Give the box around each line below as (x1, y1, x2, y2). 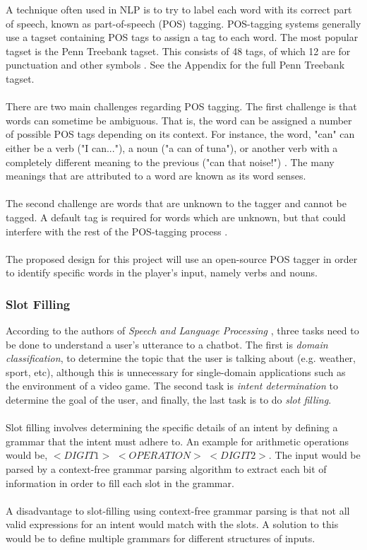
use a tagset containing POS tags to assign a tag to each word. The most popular (6, 30, 359, 45)
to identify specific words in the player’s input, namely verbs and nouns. (6, 265, 318, 280)
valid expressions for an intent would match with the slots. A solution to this (6, 517, 339, 532)
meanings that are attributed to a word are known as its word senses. (6, 168, 306, 183)
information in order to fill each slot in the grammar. (6, 475, 234, 490)
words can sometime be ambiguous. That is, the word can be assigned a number (6, 112, 352, 127)
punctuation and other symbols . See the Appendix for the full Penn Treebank (6, 57, 345, 72)
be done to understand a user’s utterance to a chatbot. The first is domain (6, 337, 328, 351)
